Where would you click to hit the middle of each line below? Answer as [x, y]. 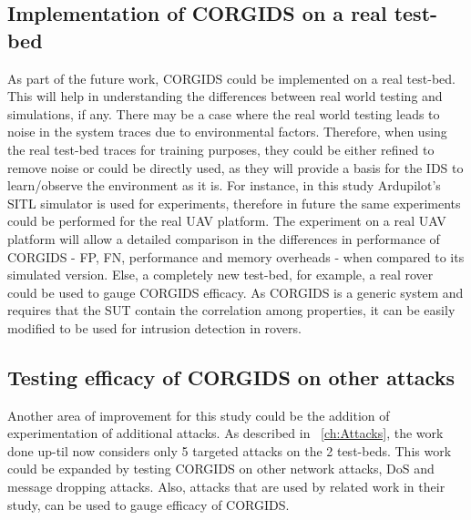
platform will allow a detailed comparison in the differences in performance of [224, 238]
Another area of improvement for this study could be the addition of [199, 415]
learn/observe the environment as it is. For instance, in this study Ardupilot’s [224, 185]
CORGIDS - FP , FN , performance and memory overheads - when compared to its [236, 256]
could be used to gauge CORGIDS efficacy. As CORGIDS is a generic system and [235, 292]
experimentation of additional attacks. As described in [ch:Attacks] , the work [225, 433]
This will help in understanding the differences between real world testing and [225, 96]
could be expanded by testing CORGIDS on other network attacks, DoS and [221, 469]
